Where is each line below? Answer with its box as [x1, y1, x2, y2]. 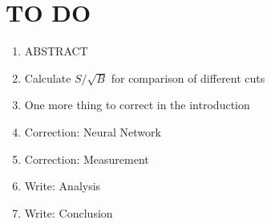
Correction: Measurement [24, 150, 149, 167]
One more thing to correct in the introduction [24, 96, 250, 113]
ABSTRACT [24, 43, 88, 59]
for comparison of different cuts [111, 69, 265, 86]
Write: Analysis [24, 177, 101, 194]
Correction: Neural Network [24, 123, 161, 140]
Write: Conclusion [24, 204, 113, 221]
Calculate [24, 69, 71, 86]
